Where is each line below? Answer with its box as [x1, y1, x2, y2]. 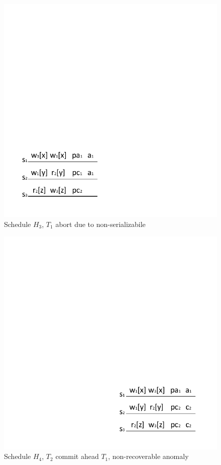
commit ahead [55, 451, 99, 461]
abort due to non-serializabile [55, 218, 146, 229]
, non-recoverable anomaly [108, 451, 189, 461]
